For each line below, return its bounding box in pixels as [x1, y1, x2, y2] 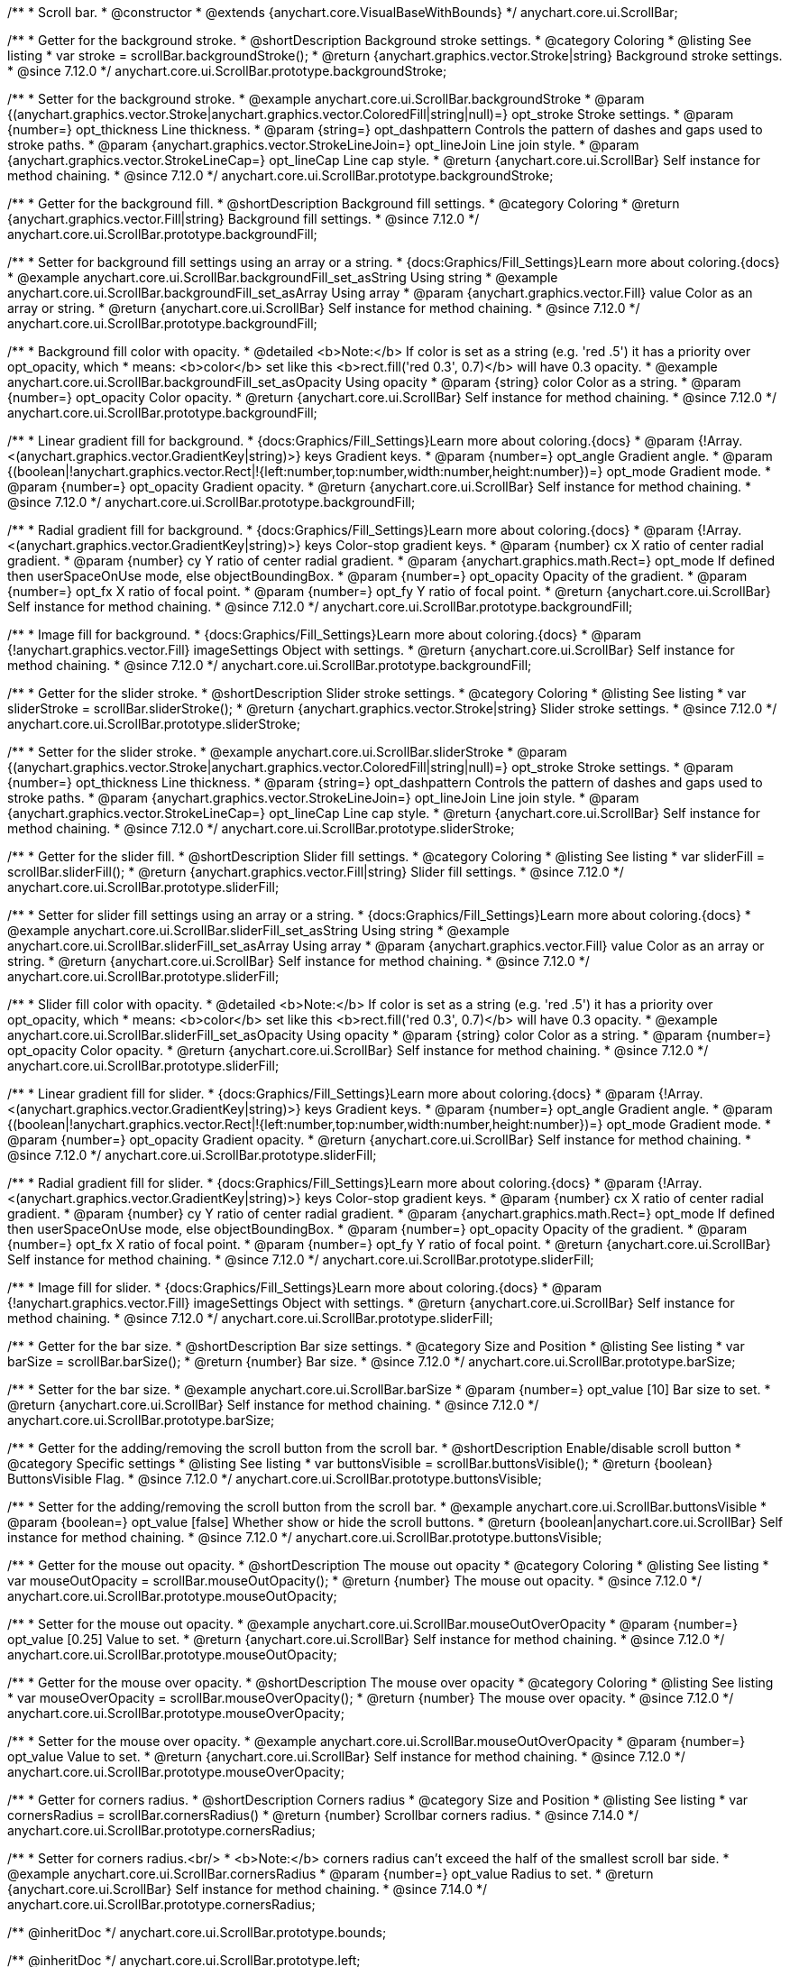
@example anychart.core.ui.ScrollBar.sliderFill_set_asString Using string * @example [7, 923, 510, 938]
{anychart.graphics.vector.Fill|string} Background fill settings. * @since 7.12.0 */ [7, 211, 480, 226]
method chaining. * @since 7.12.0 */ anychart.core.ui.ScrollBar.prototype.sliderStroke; [7, 821, 515, 836]
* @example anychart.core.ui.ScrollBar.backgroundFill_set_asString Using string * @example [7, 270, 558, 285]
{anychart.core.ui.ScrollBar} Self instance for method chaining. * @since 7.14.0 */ [7, 1881, 488, 1897]
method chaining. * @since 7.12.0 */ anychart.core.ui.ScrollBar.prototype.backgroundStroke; [7, 168, 554, 183]
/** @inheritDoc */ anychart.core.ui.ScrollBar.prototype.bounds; [7, 1925, 387, 1940]
